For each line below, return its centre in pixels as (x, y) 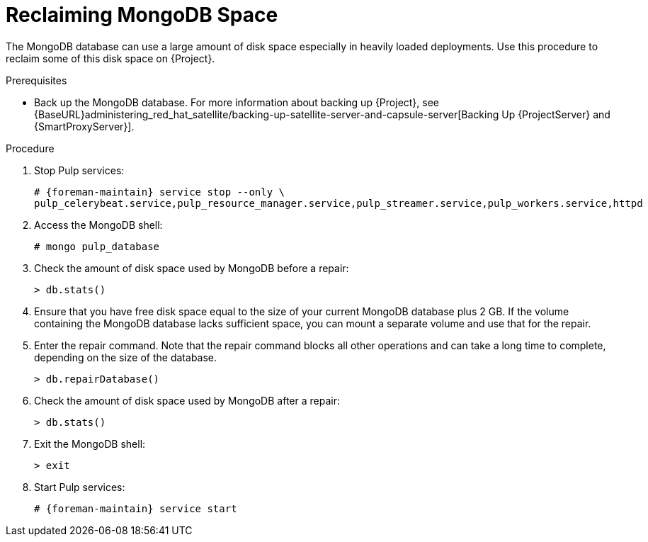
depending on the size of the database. (126, 357)
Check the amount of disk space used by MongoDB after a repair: (187, 400)
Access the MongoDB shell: (98, 225)
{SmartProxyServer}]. (84, 126)
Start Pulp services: (80, 487)
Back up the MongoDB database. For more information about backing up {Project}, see (237, 102)
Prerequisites (36, 80)
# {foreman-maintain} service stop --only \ (160, 192)
